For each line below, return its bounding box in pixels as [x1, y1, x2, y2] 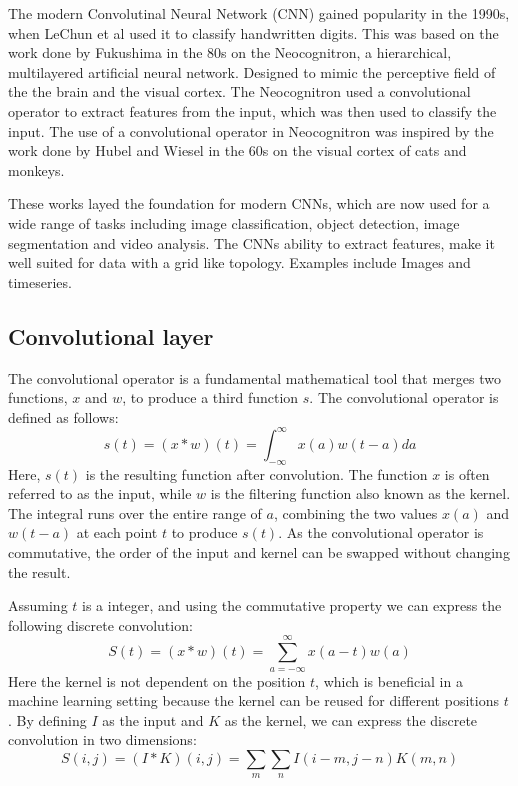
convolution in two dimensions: [8, 729, 197, 750]
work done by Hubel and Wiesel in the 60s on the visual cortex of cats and [8, 140, 467, 161]
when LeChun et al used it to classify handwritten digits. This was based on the [8, 22, 499, 43]
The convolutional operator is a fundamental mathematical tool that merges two [8, 367, 501, 388]
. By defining [8, 709, 87, 730]
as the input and [102, 709, 204, 730]
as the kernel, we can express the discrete [224, 709, 478, 730]
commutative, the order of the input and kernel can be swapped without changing [8, 541, 510, 562]
